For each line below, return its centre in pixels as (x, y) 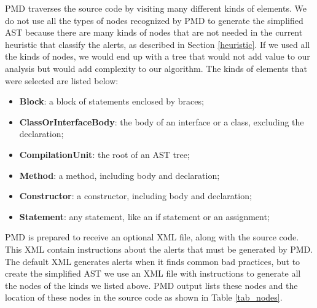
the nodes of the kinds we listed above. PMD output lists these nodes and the (151, 285)
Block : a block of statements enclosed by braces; (112, 101)
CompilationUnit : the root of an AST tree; (104, 154)
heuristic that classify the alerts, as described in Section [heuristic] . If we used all (158, 44)
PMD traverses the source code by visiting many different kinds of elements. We (156, 8)
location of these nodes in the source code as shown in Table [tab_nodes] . (144, 297)
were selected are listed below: (62, 80)
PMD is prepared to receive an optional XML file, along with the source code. (152, 237)
